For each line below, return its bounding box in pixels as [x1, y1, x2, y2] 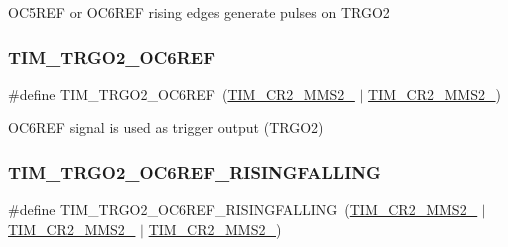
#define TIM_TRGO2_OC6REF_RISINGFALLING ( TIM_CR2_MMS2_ [8, 199, 478, 220]
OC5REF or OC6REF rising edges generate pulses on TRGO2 [8, 2, 390, 22]
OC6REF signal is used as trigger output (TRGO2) [8, 117, 324, 138]
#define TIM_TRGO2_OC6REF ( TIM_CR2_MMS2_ [8, 83, 355, 104]
